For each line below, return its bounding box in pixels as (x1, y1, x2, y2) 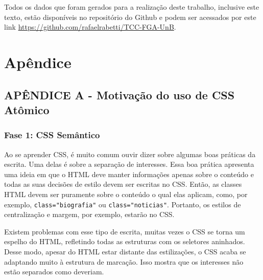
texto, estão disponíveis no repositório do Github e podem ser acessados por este (4, 11, 256, 22)
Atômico (4, 101, 50, 117)
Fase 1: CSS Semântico (4, 128, 100, 141)
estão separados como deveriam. (4, 266, 104, 277)
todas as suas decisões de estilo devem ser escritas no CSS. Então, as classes (4, 179, 242, 189)
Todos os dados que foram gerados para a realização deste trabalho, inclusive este (4, 2, 259, 12)
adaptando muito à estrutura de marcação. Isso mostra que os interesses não (4, 256, 244, 267)
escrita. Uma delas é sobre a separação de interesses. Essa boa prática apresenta (4, 159, 254, 169)
